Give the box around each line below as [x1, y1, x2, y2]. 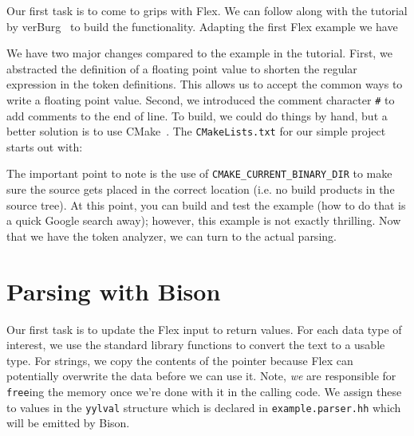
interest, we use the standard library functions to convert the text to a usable [6, 336, 385, 353]
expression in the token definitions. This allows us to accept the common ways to [6, 76, 403, 92]
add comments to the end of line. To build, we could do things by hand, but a [6, 107, 388, 124]
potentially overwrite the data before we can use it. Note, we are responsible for [6, 367, 396, 384]
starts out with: [6, 138, 83, 155]
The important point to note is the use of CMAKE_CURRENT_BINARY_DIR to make [6, 165, 392, 182]
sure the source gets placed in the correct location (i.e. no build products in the [6, 181, 395, 198]
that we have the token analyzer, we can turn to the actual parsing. [6, 227, 337, 244]
